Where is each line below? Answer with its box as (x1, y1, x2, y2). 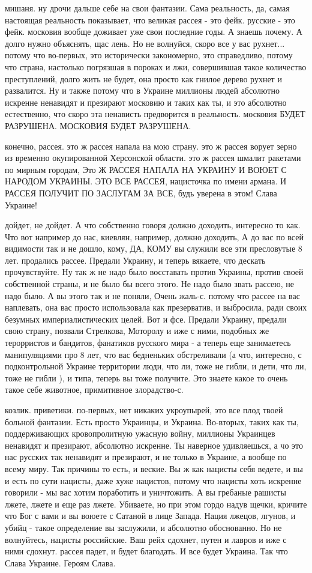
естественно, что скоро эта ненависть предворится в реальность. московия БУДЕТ (5, 108, 305, 120)
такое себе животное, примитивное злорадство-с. (5, 383, 184, 396)
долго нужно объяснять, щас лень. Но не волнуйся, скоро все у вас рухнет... (5, 37, 285, 49)
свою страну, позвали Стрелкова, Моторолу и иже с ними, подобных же (5, 324, 269, 337)
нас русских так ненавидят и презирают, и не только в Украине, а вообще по (5, 450, 287, 463)
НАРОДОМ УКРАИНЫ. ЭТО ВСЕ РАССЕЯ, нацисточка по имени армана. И (5, 175, 287, 187)
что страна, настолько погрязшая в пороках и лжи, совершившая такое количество (5, 60, 307, 73)
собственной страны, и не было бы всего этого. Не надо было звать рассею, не (5, 277, 295, 290)
